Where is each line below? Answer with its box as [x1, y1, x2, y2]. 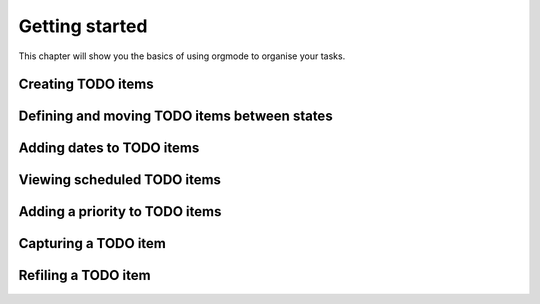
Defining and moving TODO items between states [18, 108, 334, 125]
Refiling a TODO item [18, 267, 151, 284]
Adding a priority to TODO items [18, 203, 222, 220]
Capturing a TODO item [18, 235, 167, 252]
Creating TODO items [18, 76, 154, 93]
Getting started [18, 15, 148, 37]
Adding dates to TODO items [18, 140, 200, 157]
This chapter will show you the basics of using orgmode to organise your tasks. [18, 50, 346, 62]
